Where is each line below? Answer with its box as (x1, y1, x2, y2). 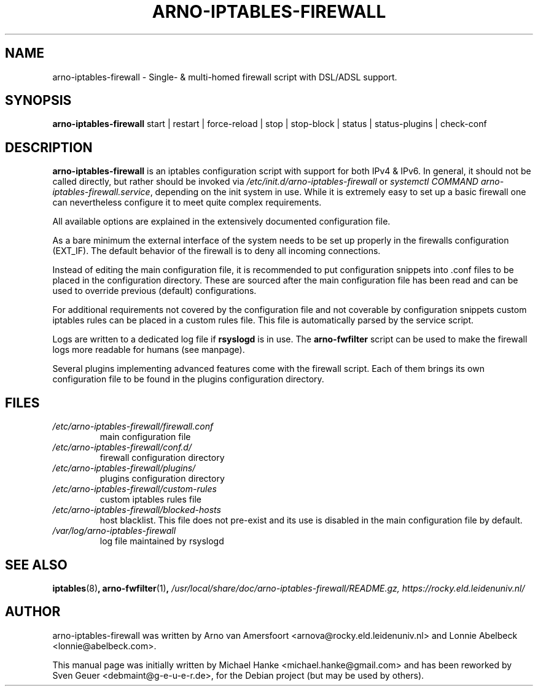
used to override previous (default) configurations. (52, 285, 257, 296)
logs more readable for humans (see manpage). (52, 344, 245, 355)
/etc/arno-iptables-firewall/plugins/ (52, 463, 196, 474)
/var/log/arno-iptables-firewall (52, 525, 176, 536)
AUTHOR (5, 604, 61, 620)
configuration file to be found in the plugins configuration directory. (52, 374, 324, 385)
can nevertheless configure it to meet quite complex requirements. (52, 197, 322, 208)
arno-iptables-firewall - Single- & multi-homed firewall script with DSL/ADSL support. (52, 71, 397, 82)
